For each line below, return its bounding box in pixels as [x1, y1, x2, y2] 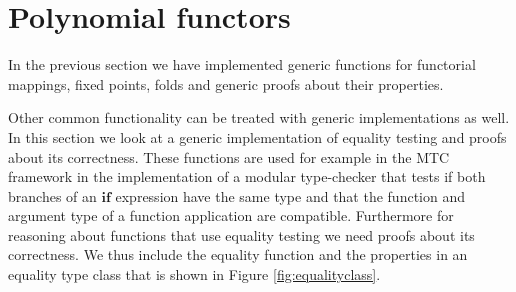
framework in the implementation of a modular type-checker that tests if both [8, 166, 486, 187]
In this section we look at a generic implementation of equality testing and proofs [8, 126, 507, 147]
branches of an [8, 185, 97, 206]
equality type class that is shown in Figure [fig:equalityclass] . [8, 264, 381, 285]
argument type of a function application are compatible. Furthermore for [8, 205, 454, 226]
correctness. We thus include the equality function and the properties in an [8, 244, 468, 265]
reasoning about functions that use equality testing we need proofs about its [8, 224, 475, 245]
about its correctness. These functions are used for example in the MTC [8, 146, 450, 167]
